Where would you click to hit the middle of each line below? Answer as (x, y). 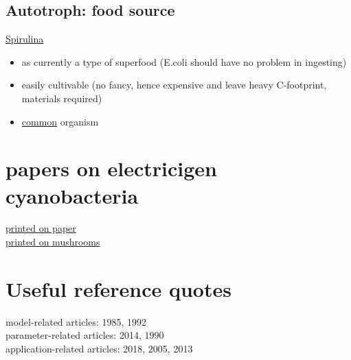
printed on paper (41, 228)
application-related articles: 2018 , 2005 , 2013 (99, 348)
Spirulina (25, 39)
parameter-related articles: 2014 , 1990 (85, 335)
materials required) (62, 98)
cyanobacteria (72, 195)
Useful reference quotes (118, 288)
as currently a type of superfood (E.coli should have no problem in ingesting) (184, 61)
